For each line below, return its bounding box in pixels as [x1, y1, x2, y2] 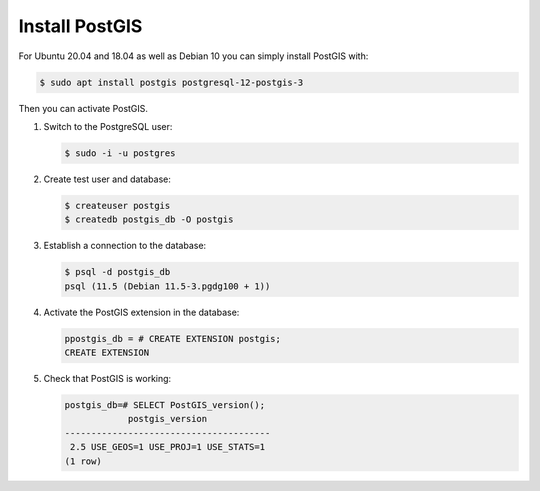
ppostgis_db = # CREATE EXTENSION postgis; [64, 333, 282, 344]
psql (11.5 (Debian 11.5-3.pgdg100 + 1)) [64, 280, 271, 292]
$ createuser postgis [64, 200, 171, 211]
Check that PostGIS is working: [43, 372, 172, 384]
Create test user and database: [43, 173, 172, 185]
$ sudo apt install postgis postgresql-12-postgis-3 [39, 76, 304, 88]
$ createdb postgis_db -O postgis [64, 214, 234, 225]
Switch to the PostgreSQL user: [43, 120, 173, 132]
